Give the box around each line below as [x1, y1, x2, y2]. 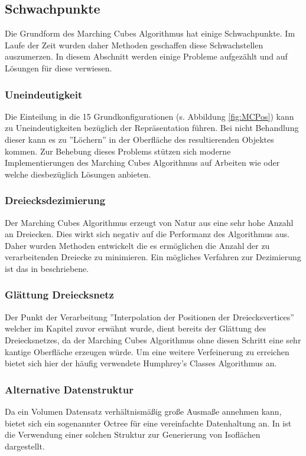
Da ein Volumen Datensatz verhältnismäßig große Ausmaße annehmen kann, [5, 405, 282, 417]
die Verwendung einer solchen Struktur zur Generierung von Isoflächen [5, 428, 261, 441]
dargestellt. [5, 439, 45, 452]
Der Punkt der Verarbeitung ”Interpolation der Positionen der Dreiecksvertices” [5, 310, 294, 323]
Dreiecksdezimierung [5, 193, 106, 208]
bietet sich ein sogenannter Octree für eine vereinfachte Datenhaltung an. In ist [5, 416, 292, 429]
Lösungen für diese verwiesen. [5, 61, 112, 74]
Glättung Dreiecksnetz [5, 287, 114, 302]
